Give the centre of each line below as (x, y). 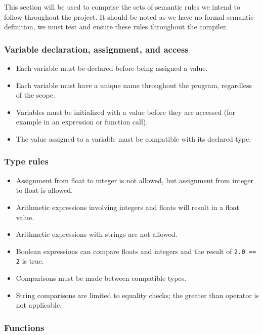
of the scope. (35, 95)
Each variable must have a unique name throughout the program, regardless (134, 85)
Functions (24, 327)
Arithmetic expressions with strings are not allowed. (97, 234)
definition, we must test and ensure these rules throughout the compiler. (116, 27)
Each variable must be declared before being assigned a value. (112, 68)
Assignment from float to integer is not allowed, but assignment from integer (135, 180)
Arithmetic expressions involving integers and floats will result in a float (128, 207)
